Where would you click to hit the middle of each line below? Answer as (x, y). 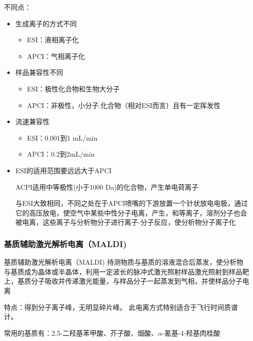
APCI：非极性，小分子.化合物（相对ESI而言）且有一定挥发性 (124, 105)
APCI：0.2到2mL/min (61, 154)
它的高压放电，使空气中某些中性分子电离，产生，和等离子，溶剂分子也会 (131, 212)
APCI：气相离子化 (56, 56)
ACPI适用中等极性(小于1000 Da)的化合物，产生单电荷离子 (107, 187)
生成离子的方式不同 (46, 23)
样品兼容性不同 (39, 72)
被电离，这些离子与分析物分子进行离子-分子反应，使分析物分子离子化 (126, 222)
